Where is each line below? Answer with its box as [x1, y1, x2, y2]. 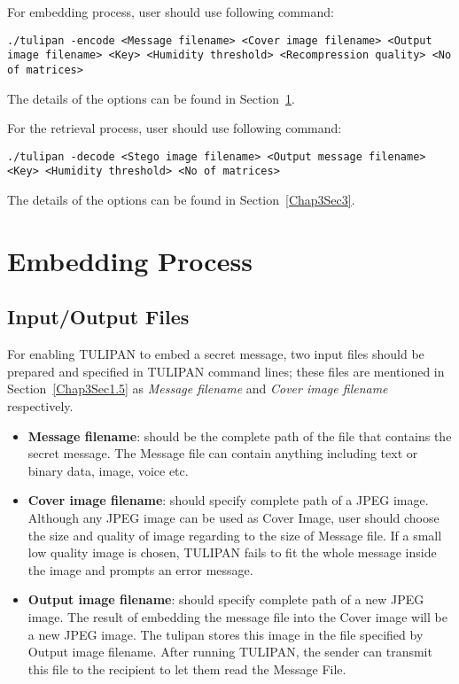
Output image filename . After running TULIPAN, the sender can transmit [27, 642, 432, 661]
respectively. [7, 397, 74, 416]
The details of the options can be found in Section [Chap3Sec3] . [7, 190, 355, 209]
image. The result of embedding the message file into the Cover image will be [27, 607, 447, 626]
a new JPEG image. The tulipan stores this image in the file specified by [27, 625, 424, 643]
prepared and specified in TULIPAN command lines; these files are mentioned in [7, 361, 445, 380]
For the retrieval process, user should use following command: [7, 119, 342, 137]
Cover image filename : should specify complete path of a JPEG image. [27, 491, 429, 509]
